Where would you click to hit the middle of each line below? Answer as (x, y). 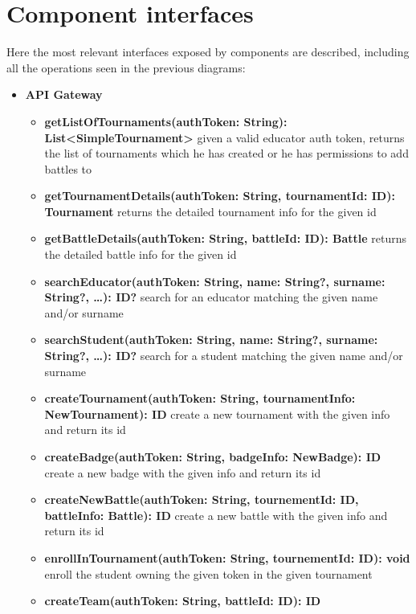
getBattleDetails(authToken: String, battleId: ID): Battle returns (226, 238)
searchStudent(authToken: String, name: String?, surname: (211, 340)
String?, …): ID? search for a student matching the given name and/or (224, 356)
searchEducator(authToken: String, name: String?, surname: (215, 281)
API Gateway (64, 94)
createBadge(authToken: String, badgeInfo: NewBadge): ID (213, 456)
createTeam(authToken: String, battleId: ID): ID (183, 601)
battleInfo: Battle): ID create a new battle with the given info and (216, 515)
